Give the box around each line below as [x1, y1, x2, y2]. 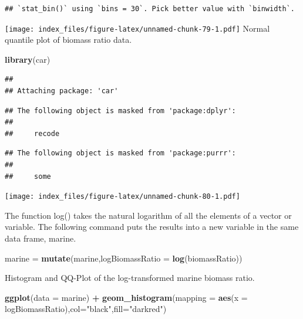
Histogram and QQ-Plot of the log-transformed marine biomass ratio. [5, 272, 255, 284]
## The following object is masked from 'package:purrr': [5, 149, 236, 158]
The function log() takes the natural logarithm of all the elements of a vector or [5, 209, 292, 221]
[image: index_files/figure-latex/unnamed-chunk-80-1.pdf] [5, 192, 240, 201]
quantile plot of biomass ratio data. [5, 33, 132, 46]
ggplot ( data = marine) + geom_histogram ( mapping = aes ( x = [5, 291, 248, 303]
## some [5, 172, 51, 181]
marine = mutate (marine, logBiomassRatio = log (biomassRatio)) [5, 252, 243, 264]
